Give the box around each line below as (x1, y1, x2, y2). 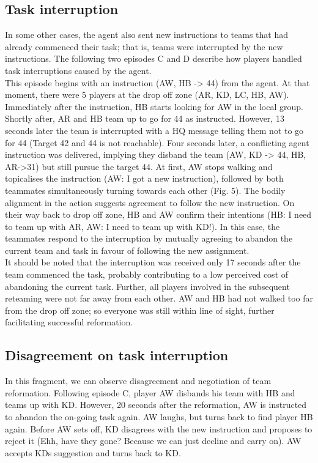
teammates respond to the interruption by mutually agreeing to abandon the (5, 232, 293, 245)
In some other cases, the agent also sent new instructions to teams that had (5, 28, 289, 41)
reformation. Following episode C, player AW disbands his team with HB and (5, 386, 295, 399)
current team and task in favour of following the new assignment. (5, 243, 250, 256)
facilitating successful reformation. (5, 316, 133, 328)
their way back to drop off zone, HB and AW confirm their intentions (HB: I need (5, 208, 312, 221)
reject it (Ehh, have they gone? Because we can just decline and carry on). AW (5, 434, 301, 447)
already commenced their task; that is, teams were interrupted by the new (5, 40, 283, 53)
